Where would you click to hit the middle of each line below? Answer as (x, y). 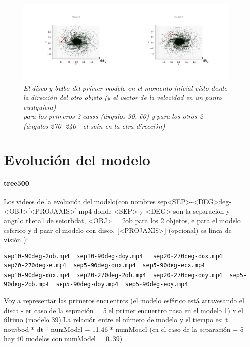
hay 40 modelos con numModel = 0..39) (63, 339)
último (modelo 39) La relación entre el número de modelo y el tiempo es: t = (120, 320)
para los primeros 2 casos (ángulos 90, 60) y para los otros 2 (113, 116)
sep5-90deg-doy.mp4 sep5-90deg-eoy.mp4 (122, 285)
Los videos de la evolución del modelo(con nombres (80, 201)
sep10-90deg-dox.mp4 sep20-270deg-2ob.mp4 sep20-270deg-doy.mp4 (113, 275)
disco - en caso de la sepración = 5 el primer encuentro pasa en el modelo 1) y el (124, 310)
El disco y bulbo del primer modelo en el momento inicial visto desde (125, 88)
